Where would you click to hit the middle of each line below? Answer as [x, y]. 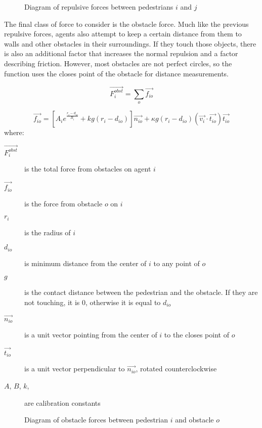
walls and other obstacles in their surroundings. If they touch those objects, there [130, 43]
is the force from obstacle [63, 203]
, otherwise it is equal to [123, 302]
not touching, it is [52, 302]
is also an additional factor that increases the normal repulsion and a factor [121, 53]
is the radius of [48, 232]
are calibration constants [62, 402]
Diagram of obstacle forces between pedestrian [96, 420]
